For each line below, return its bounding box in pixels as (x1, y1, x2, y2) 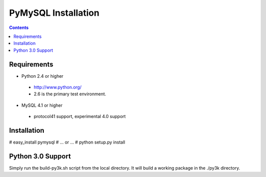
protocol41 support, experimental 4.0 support (33, 114, 126, 119)
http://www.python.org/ (33, 84, 82, 90)
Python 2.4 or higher (21, 73, 64, 79)
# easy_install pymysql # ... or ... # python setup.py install (9, 139, 126, 145)
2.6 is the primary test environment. (33, 91, 106, 97)
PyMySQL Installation (9, 7, 100, 18)
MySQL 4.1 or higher (21, 102, 63, 108)
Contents (9, 25, 29, 30)
